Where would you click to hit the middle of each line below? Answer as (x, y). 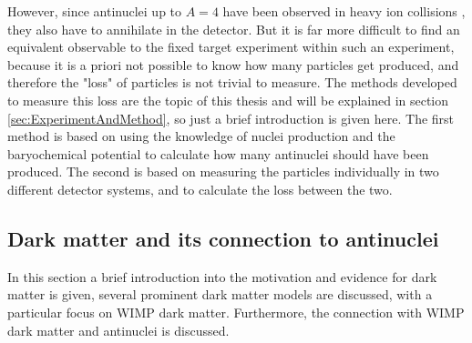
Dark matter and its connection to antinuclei (223, 238)
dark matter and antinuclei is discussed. (118, 330)
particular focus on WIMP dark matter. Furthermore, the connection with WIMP (236, 312)
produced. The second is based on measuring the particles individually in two (223, 171)
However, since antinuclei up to (95, 11)
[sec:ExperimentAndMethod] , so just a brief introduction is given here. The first (231, 118)
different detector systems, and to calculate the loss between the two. (200, 189)
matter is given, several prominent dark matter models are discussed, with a (220, 294)
